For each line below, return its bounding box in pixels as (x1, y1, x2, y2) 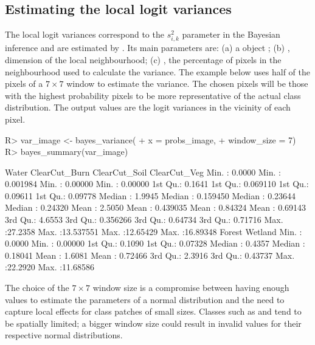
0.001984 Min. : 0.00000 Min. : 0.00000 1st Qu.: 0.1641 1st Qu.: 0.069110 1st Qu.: (5, 177, 309, 190)
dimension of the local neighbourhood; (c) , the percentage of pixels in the (5, 53, 282, 66)
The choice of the (5, 281, 69, 294)
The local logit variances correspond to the (5, 28, 164, 41)
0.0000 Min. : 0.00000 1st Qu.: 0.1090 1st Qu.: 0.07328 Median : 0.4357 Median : (5, 237, 305, 250)
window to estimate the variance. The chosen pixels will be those (66, 77, 308, 90)
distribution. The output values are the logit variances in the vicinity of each (5, 101, 291, 114)
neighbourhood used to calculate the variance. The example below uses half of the (5, 65, 310, 78)
